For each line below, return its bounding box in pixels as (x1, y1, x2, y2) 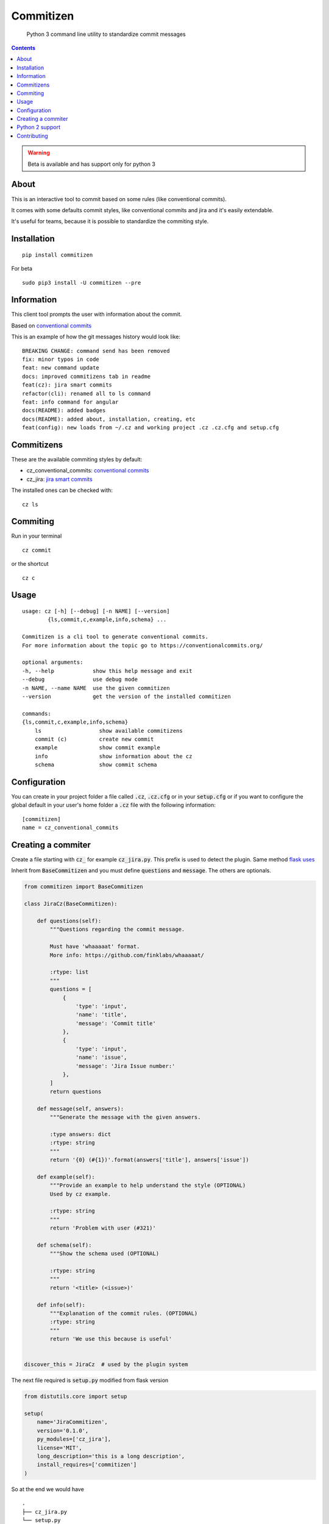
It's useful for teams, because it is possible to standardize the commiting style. (11, 218, 209, 225)
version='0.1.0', (37, 1427, 89, 1434)
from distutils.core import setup (24, 1393, 127, 1400)
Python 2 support (16, 124, 61, 131)
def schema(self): (37, 1241, 92, 1248)
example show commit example (34, 744, 161, 751)
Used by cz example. (49, 1191, 111, 1197)
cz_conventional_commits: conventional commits (26, 467, 149, 474)
